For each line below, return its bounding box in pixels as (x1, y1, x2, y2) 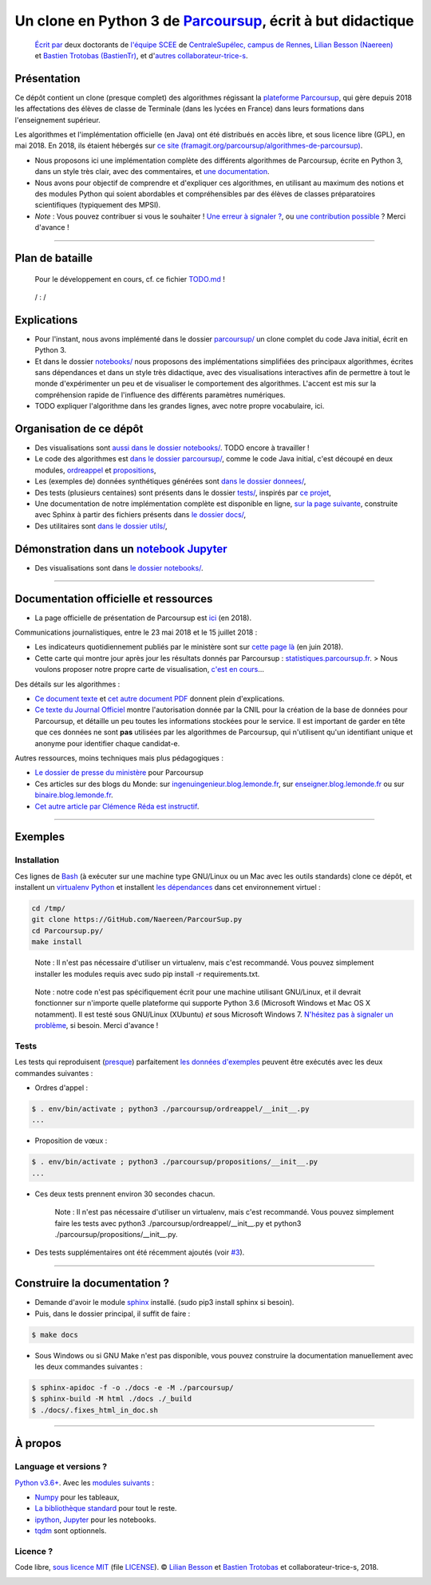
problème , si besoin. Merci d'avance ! (34, 1021, 159, 1030)
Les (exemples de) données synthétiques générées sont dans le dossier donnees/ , (34, 476, 306, 486)
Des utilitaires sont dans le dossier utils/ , (34, 521, 168, 531)
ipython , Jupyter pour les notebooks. (34, 1515, 156, 1524)
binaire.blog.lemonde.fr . (34, 790, 113, 800)
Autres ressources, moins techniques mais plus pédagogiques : (14, 753, 223, 762)
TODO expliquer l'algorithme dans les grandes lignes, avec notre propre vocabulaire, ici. (34, 401, 325, 411)
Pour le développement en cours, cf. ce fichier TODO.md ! (34, 274, 225, 283)
